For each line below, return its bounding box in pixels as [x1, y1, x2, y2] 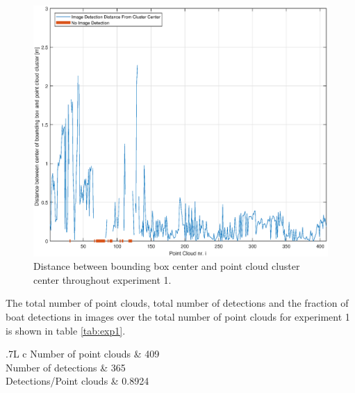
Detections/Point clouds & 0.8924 [6, 374, 149, 388]
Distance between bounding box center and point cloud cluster [33, 259, 300, 273]
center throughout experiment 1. [33, 272, 172, 287]
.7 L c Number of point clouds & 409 [6, 346, 160, 361]
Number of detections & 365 [6, 360, 126, 374]
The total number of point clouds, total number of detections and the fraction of [6, 296, 349, 310]
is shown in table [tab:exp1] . [6, 323, 126, 337]
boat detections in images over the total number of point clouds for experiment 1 [6, 310, 350, 324]
